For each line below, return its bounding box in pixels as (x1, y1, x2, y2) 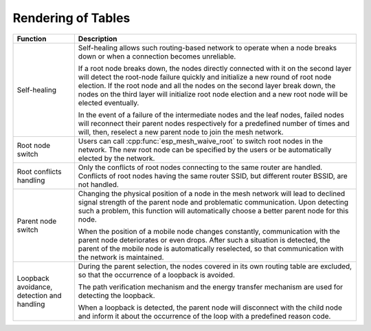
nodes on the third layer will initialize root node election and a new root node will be (78, 89, 348, 99)
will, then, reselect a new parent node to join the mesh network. (78, 127, 284, 137)
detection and (16, 290, 62, 300)
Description (78, 34, 117, 43)
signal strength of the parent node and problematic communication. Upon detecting (78, 197, 348, 206)
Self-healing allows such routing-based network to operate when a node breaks (78, 43, 337, 52)
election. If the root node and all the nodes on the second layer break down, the (78, 81, 336, 90)
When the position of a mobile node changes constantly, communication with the (78, 226, 340, 236)
